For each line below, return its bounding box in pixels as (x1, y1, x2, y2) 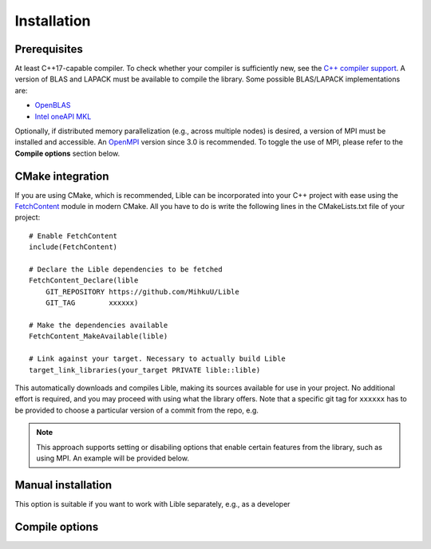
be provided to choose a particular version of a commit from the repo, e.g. (14, 405, 259, 415)
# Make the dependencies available (29, 321, 168, 330)
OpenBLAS (34, 101, 71, 110)
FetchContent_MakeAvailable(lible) (29, 332, 168, 341)
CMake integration (14, 169, 109, 183)
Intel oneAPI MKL (34, 112, 92, 121)
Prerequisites (14, 42, 83, 56)
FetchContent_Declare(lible (29, 276, 139, 285)
